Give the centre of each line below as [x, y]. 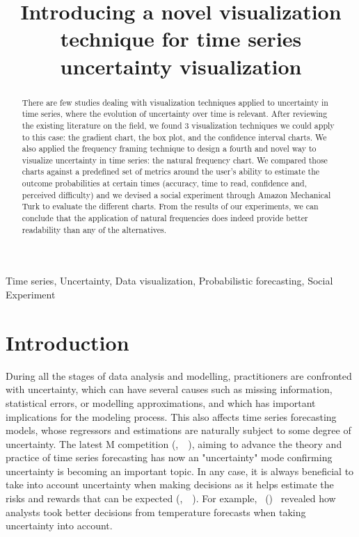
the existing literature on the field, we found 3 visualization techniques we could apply [178, 125]
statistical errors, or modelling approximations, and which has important [161, 402]
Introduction [67, 342]
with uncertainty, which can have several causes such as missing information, [169, 389]
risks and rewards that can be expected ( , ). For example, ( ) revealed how [171, 498]
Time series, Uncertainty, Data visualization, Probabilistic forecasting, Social [169, 281]
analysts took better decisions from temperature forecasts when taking [156, 512]
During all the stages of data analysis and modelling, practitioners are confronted [179, 375]
